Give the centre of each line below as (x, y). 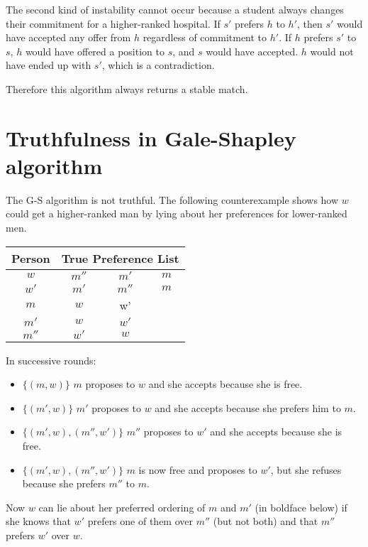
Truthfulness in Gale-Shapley (151, 137)
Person (31, 258)
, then (310, 23)
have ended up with (49, 65)
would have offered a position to (95, 51)
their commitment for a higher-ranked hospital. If (113, 23)
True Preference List (120, 258)
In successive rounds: (51, 360)
